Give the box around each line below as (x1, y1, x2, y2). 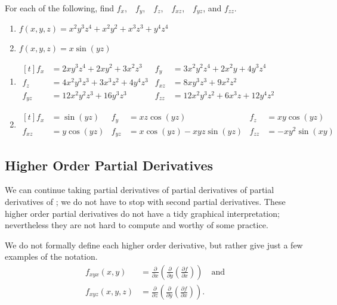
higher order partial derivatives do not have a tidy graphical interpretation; (5, 207, 280, 219)
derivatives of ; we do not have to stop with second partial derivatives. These (5, 195, 286, 207)
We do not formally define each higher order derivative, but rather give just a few (5, 238, 303, 251)
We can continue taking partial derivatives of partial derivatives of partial (5, 183, 274, 196)
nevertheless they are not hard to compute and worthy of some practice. (5, 219, 268, 231)
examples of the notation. (5, 250, 98, 263)
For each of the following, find (5, 2, 115, 14)
